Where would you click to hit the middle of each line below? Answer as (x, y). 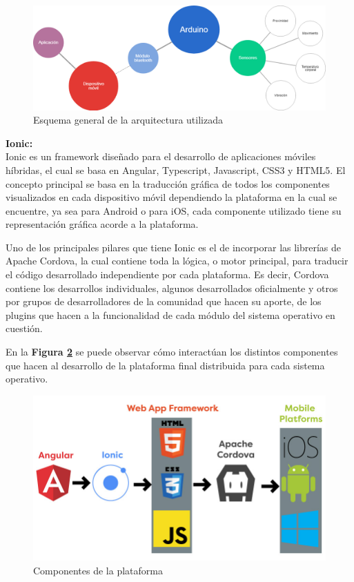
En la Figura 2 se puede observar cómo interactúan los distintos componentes (172, 352)
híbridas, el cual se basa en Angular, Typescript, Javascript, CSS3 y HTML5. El (176, 169)
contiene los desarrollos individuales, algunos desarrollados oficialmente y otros (172, 288)
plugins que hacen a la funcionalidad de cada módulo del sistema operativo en (170, 314)
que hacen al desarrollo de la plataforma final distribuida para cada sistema (165, 365)
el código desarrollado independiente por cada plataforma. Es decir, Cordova (167, 274)
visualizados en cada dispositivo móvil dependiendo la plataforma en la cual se (171, 197)
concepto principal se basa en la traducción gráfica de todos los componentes (168, 183)
